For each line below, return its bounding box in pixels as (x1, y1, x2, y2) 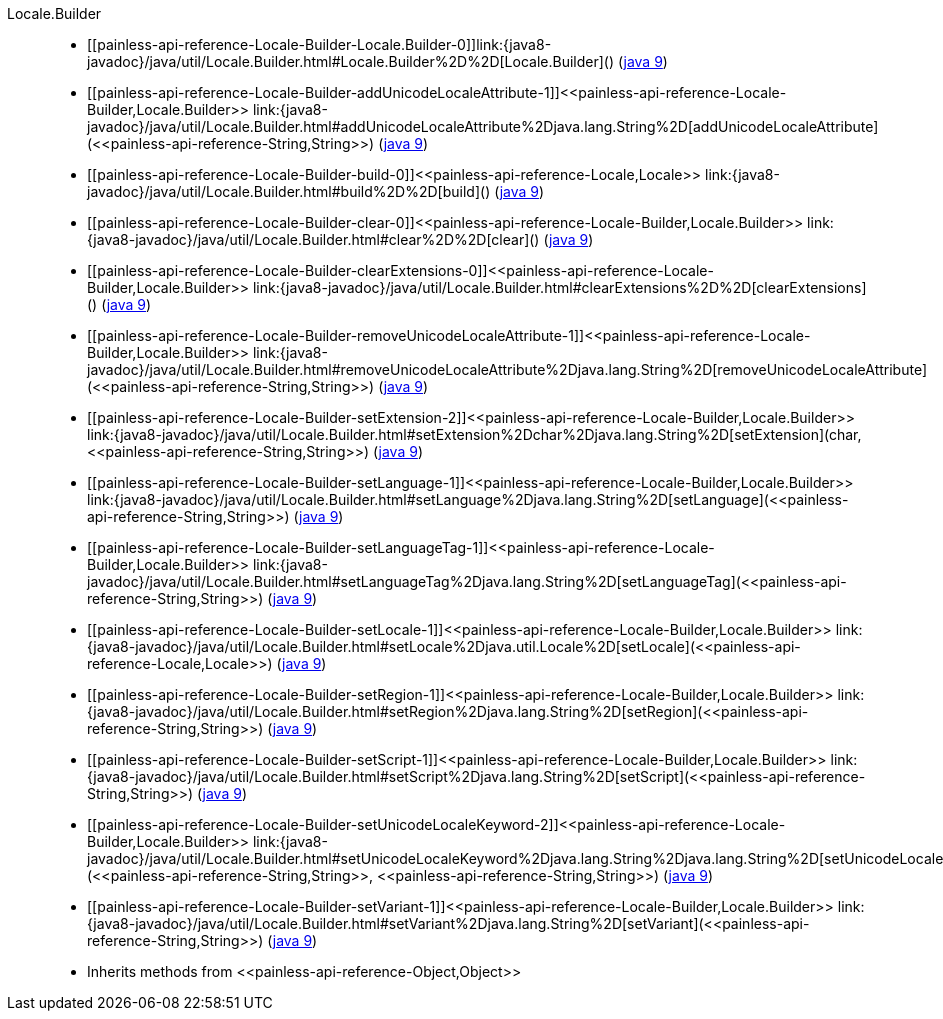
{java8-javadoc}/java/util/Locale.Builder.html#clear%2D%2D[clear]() (87, 231, 540, 248)
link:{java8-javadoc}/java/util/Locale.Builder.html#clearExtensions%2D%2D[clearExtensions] (252, 279, 867, 296)
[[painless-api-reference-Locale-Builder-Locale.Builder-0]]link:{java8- (87, 36, 552, 53)
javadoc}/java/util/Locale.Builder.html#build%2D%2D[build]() (87, 183, 491, 200)
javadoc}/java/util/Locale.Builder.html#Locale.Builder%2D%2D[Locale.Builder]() (87, 53, 615, 70)
